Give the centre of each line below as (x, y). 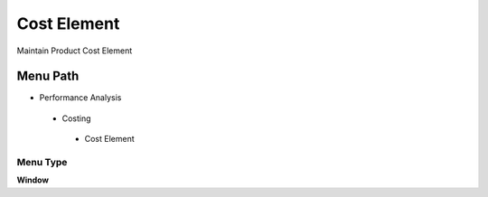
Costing (76, 118)
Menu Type (42, 162)
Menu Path (48, 76)
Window (33, 180)
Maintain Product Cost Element (75, 51)
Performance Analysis (80, 98)
